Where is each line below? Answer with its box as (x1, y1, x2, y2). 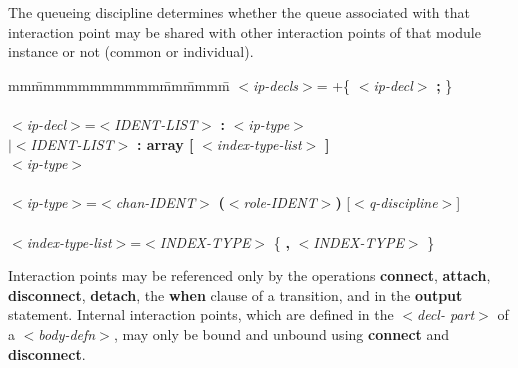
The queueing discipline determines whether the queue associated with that (8, 2, 470, 22)
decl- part (417, 304, 475, 325)
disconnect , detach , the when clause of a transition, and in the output (8, 284, 463, 305)
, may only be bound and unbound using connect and (113, 323, 450, 344)
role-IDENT (243, 192, 317, 213)
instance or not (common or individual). (8, 41, 254, 62)
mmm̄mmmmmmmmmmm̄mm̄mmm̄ (8, 74, 230, 95)
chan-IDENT (115, 192, 196, 213)
